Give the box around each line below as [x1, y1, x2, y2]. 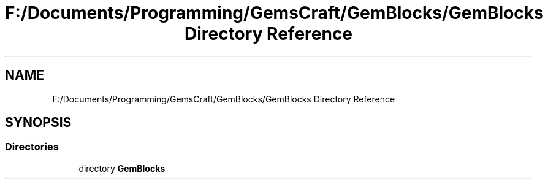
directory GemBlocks [78, 163, 166, 174]
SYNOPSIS [5, 115, 72, 131]
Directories [5, 140, 59, 153]
